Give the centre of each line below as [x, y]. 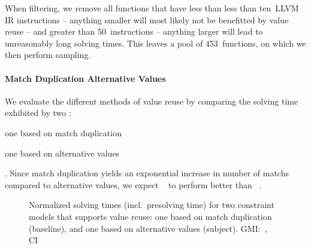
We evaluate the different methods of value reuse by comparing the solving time [152, 101]
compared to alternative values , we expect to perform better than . [133, 184]
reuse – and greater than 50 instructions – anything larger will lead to [134, 31]
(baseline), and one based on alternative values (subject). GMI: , [148, 228]
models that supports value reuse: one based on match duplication [150, 216]
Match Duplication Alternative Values [85, 78]
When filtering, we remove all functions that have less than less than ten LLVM [152, 8]
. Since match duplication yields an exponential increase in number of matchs [147, 173]
